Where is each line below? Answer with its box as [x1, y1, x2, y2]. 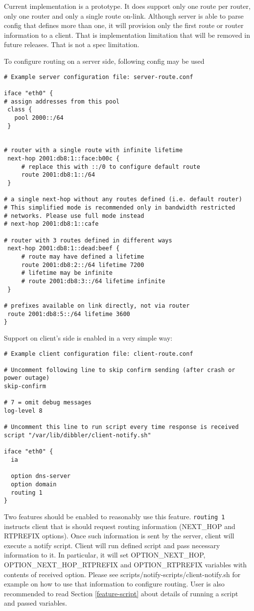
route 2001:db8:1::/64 [21, 171, 95, 179]
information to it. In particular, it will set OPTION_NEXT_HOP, [4, 550, 206, 560]
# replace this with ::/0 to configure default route [21, 163, 200, 170]
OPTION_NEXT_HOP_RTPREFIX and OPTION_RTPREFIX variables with [4, 559, 247, 569]
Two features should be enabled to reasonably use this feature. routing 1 [4, 511, 225, 521]
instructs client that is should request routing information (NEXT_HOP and [4, 521, 235, 531]
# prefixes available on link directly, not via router [4, 302, 190, 309]
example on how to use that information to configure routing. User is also [4, 579, 225, 589]
